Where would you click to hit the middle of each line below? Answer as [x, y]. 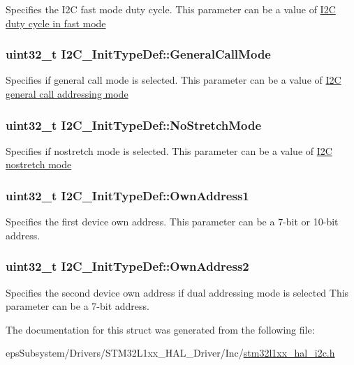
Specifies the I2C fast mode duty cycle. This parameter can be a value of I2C [171, 9]
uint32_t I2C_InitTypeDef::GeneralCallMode [138, 54]
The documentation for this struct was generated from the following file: [160, 329]
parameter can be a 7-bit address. [78, 306]
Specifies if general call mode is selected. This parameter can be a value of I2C [174, 80]
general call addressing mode [67, 94]
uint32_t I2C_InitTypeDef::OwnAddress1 [127, 195]
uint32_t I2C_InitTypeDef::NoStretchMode [134, 125]
